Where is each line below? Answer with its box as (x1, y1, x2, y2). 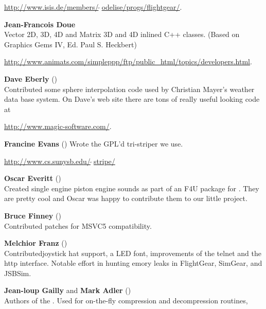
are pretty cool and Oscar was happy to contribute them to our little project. (4, 193, 247, 204)
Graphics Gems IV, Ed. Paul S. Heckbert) (4, 39, 137, 49)
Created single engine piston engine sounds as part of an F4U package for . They (4, 183, 259, 193)
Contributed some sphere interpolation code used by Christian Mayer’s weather (4, 83, 255, 94)
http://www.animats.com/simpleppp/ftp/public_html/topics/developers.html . (4, 56, 252, 67)
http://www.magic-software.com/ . (4, 121, 112, 132)
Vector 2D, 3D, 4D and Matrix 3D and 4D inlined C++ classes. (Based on (4, 29, 240, 40)
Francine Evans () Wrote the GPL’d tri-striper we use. (4, 138, 183, 149)
